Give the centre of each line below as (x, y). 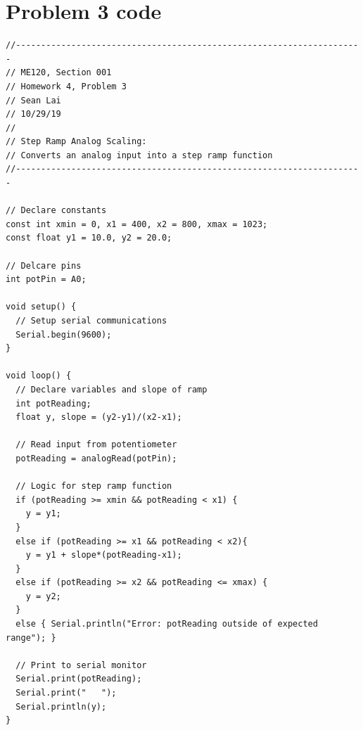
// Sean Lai (33, 100)
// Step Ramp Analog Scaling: (76, 142)
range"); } (31, 638)
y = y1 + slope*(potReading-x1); (104, 555)
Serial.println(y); (61, 706)
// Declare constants (56, 211)
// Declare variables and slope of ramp (112, 389)
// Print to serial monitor (81, 665)
